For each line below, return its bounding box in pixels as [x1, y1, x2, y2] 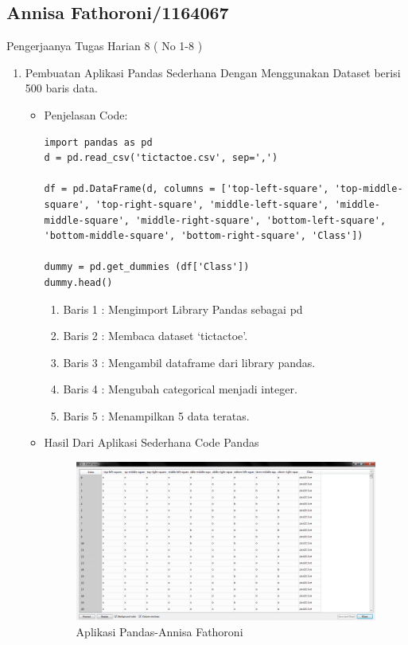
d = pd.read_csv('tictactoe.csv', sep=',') [44, 152, 278, 164]
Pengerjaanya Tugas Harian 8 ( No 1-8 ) [6, 37, 203, 54]
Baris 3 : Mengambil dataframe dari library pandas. [63, 354, 316, 370]
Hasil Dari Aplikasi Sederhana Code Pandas [44, 434, 259, 451]
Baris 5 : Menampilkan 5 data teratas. [63, 407, 250, 424]
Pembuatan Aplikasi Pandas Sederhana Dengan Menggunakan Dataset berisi [25, 64, 401, 80]
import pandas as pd [44, 136, 153, 148]
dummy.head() [44, 276, 113, 288]
